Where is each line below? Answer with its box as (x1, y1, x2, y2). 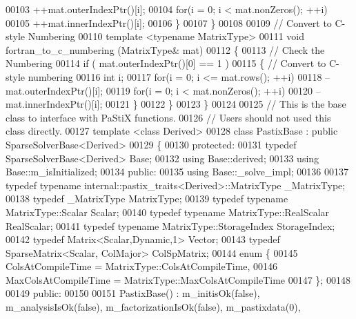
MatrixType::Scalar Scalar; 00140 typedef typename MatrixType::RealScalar (6, 204, 330, 219)
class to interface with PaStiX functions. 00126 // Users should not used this (6, 110, 331, 124)
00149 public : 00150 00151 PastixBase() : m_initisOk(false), (6, 286, 260, 300)
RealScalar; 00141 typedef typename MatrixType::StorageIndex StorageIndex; (6, 218, 335, 233)
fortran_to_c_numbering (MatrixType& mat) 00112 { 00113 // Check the (6, 42, 325, 57)
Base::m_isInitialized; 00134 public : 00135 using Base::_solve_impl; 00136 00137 (6, 164, 349, 179)
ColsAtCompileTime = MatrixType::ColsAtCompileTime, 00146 (6, 259, 278, 273)
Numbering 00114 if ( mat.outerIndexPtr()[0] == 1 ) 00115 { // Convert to (6, 56, 326, 70)
